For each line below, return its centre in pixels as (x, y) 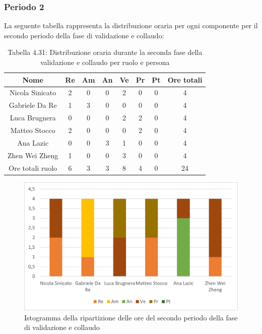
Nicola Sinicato (33, 92)
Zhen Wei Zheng (33, 155)
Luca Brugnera (33, 118)
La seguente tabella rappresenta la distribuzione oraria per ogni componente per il (131, 25)
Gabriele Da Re (33, 105)
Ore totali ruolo (33, 168)
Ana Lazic (33, 142)
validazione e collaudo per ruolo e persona (105, 62)
